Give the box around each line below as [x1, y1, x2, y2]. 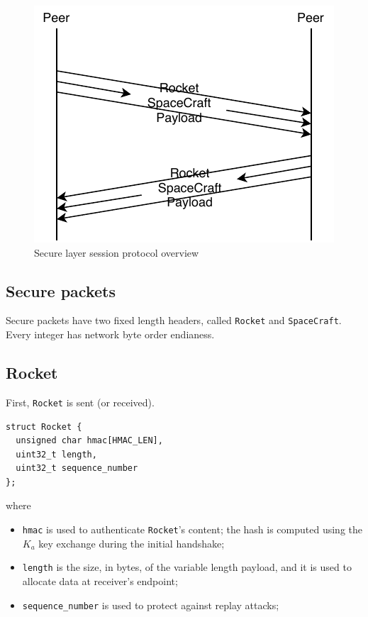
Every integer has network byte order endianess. [6, 327, 215, 342]
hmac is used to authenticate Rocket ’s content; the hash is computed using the [22, 522, 362, 537]
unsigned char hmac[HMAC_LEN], [16, 435, 163, 446]
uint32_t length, [16, 449, 97, 460]
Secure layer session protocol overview [34, 245, 199, 260]
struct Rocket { [6, 421, 82, 432]
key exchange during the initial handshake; [38, 535, 225, 550]
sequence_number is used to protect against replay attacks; [22, 597, 279, 612]
